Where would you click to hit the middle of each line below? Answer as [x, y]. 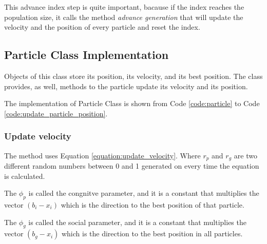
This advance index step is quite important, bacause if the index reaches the [124, 7]
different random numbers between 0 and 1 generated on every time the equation [132, 166]
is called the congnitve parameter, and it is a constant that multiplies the [144, 193]
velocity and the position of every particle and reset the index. [102, 27]
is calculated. [25, 176]
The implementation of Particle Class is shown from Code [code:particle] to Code [132, 103]
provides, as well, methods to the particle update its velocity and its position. [126, 86]
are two [245, 155]
